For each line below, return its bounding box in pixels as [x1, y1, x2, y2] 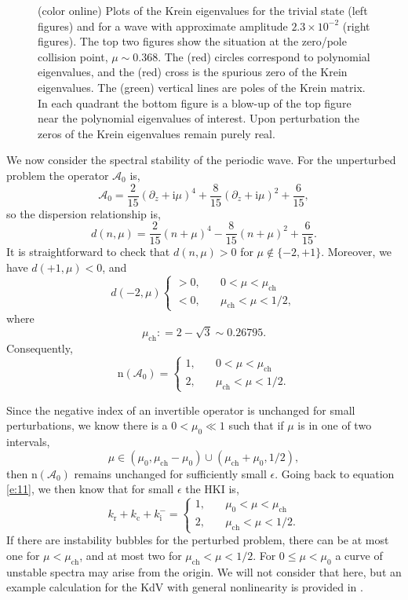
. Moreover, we [321, 243, 392, 260]
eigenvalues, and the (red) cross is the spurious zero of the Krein [38, 64, 348, 80]
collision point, [38, 48, 108, 64]
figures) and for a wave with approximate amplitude [38, 17, 288, 34]
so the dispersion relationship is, [6, 205, 161, 221]
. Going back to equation [275, 465, 395, 481]
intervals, [6, 434, 50, 450]
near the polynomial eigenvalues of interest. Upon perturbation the [38, 110, 359, 126]
